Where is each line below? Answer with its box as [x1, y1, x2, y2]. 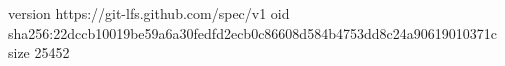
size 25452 [8, 42, 70, 63]
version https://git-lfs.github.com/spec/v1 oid [8, 3, 290, 23]
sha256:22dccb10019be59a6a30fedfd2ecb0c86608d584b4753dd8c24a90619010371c [8, 22, 497, 43]
